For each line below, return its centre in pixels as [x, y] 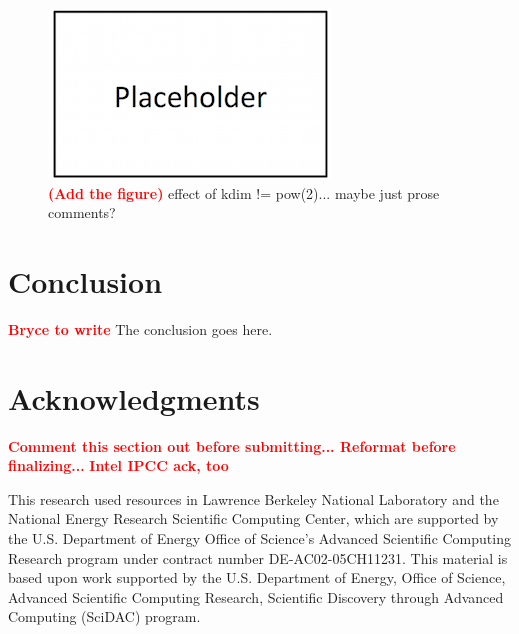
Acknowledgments [134, 397]
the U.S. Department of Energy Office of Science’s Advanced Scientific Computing [259, 538]
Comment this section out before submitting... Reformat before [232, 445]
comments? [82, 212]
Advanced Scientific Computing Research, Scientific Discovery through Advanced [256, 596]
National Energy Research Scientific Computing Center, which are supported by [253, 518]
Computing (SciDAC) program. [104, 616]
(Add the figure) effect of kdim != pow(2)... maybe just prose [244, 192]
